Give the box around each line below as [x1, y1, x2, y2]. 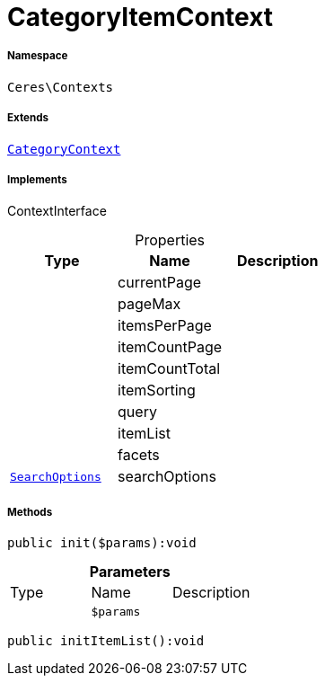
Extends [7, 111, 49, 125]
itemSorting [118, 381, 196, 400]
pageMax [118, 295, 181, 314]
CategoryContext [7, 141, 121, 156]
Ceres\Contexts [7, 79, 114, 94]
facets [118, 446, 160, 465]
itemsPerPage [118, 316, 212, 335]
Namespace [7, 49, 68, 63]
